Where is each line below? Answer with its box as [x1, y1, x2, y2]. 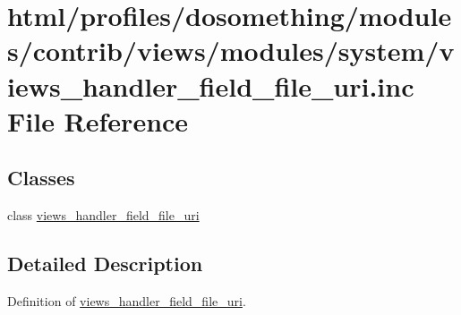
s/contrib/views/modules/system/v [7, 32, 455, 69]
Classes [7, 164, 75, 192]
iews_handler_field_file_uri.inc [7, 67, 414, 104]
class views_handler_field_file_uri [7, 206, 200, 225]
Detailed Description [7, 250, 203, 277]
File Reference [7, 102, 189, 139]
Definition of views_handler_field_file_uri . [7, 291, 246, 310]
